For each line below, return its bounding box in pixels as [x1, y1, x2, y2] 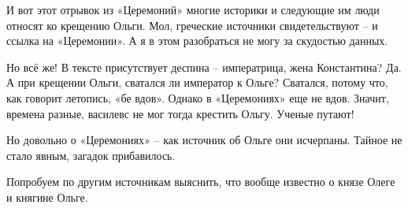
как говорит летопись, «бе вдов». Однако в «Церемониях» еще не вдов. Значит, [6, 89, 389, 106]
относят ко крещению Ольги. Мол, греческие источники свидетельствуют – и [6, 17, 378, 33]
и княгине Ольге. [6, 188, 88, 205]
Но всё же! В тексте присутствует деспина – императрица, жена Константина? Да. [6, 58, 402, 75]
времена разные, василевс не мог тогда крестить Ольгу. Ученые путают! [6, 105, 354, 121]
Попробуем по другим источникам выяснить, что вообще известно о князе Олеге [6, 173, 395, 190]
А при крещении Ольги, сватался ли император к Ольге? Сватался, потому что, [6, 74, 388, 91]
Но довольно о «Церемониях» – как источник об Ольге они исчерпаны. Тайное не [6, 132, 402, 148]
